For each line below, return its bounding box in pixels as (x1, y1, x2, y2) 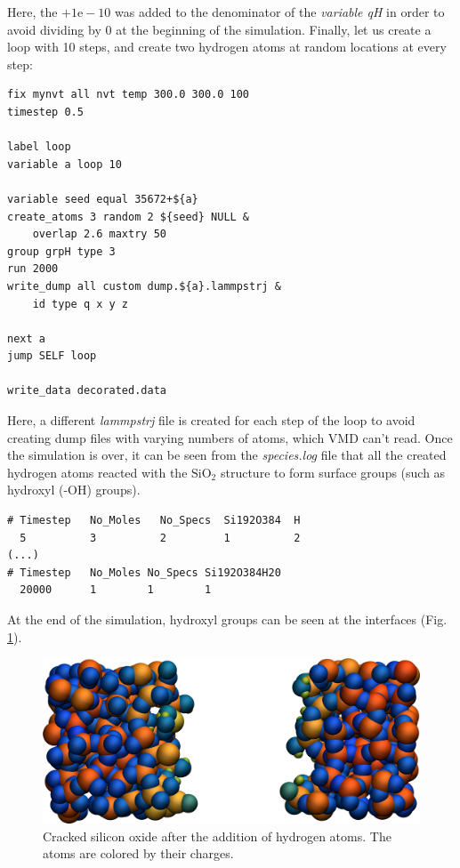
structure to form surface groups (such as (220, 462, 446, 481)
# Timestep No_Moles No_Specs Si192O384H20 (7, 566, 281, 579)
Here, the (7, 3, 58, 20)
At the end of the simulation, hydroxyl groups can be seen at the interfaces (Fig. (7, 610, 448, 628)
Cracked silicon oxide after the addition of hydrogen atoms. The (43, 826, 391, 845)
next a (7, 332, 45, 345)
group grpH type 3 (7, 245, 116, 258)
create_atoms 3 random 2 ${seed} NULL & (7, 210, 250, 223)
